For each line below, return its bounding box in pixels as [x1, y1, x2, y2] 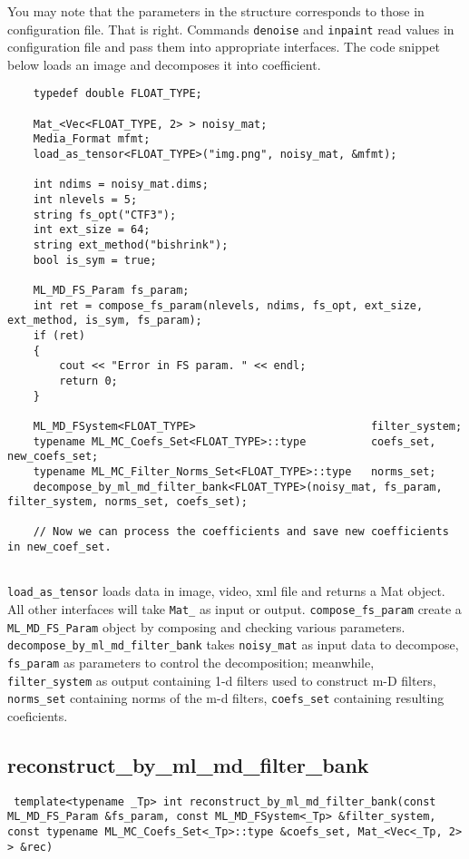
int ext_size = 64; [33, 223, 151, 237]
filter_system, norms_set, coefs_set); [7, 495, 248, 509]
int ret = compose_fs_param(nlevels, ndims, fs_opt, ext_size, [33, 298, 424, 312]
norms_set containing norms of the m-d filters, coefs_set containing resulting [7, 688, 445, 708]
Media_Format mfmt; [33, 132, 151, 146]
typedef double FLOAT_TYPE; [33, 87, 202, 101]
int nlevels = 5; [33, 193, 138, 207]
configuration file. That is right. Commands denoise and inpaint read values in [7, 19, 454, 38]
